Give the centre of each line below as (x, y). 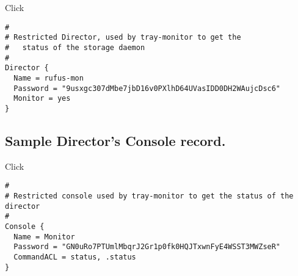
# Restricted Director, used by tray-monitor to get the (123, 38)
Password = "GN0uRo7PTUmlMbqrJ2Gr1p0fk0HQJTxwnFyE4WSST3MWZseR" (147, 247)
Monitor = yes (42, 99)
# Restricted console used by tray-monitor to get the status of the (149, 196)
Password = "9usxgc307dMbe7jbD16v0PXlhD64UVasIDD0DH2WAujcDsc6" (147, 88)
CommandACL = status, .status (75, 257)
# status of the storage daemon (75, 47)
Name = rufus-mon (49, 78)
